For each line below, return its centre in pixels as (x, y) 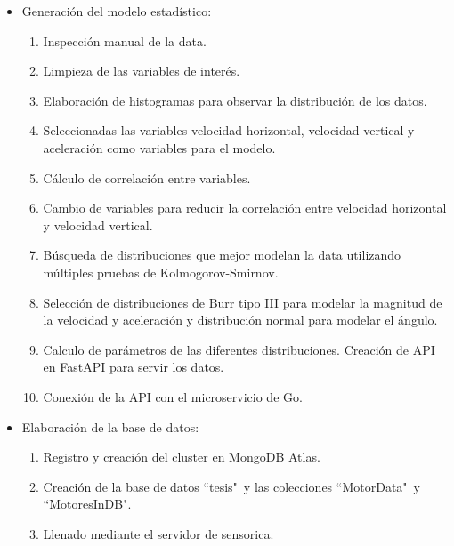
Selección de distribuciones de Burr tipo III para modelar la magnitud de (243, 302)
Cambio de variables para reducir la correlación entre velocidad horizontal (245, 208)
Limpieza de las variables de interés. (142, 71)
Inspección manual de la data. (125, 40)
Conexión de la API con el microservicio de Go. (173, 396)
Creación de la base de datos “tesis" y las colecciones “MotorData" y (231, 486)
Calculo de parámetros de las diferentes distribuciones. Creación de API (239, 349)
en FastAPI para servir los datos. (134, 367)
